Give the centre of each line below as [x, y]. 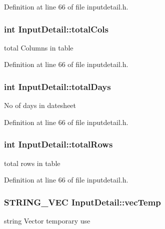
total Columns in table [39, 47]
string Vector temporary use [47, 221]
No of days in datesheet [40, 105]
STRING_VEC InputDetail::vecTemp [82, 202]
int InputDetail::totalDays [57, 86]
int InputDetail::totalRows [58, 144]
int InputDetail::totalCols [56, 29]
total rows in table [32, 163]
